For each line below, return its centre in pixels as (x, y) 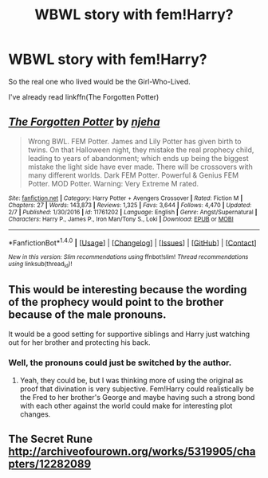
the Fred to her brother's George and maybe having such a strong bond (137, 397)
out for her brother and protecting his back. (79, 342)
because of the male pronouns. (87, 315)
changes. (35, 414)
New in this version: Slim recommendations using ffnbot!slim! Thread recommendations (128, 257)
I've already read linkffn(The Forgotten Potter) (84, 96)
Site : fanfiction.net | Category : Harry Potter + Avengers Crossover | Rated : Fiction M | (126, 198)
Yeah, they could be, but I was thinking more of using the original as (131, 380)
